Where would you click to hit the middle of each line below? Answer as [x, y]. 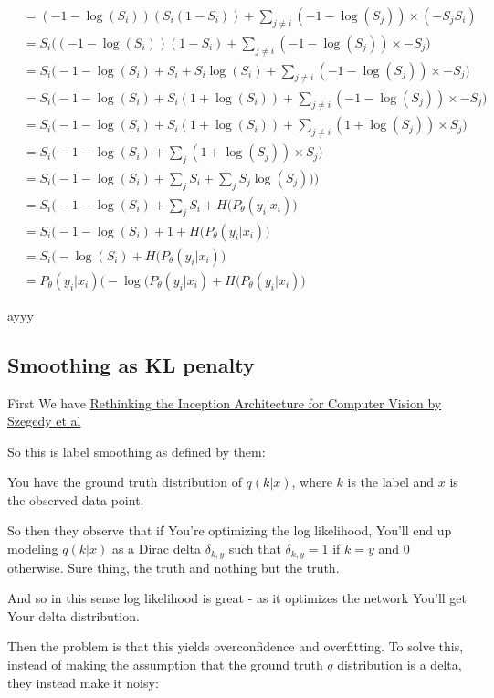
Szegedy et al [44, 421]
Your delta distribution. [74, 615]
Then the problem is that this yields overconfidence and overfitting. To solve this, [236, 646]
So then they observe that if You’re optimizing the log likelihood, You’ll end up [230, 530]
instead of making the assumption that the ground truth [165, 664]
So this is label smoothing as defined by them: [137, 451]
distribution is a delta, [399, 664]
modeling [33, 549]
